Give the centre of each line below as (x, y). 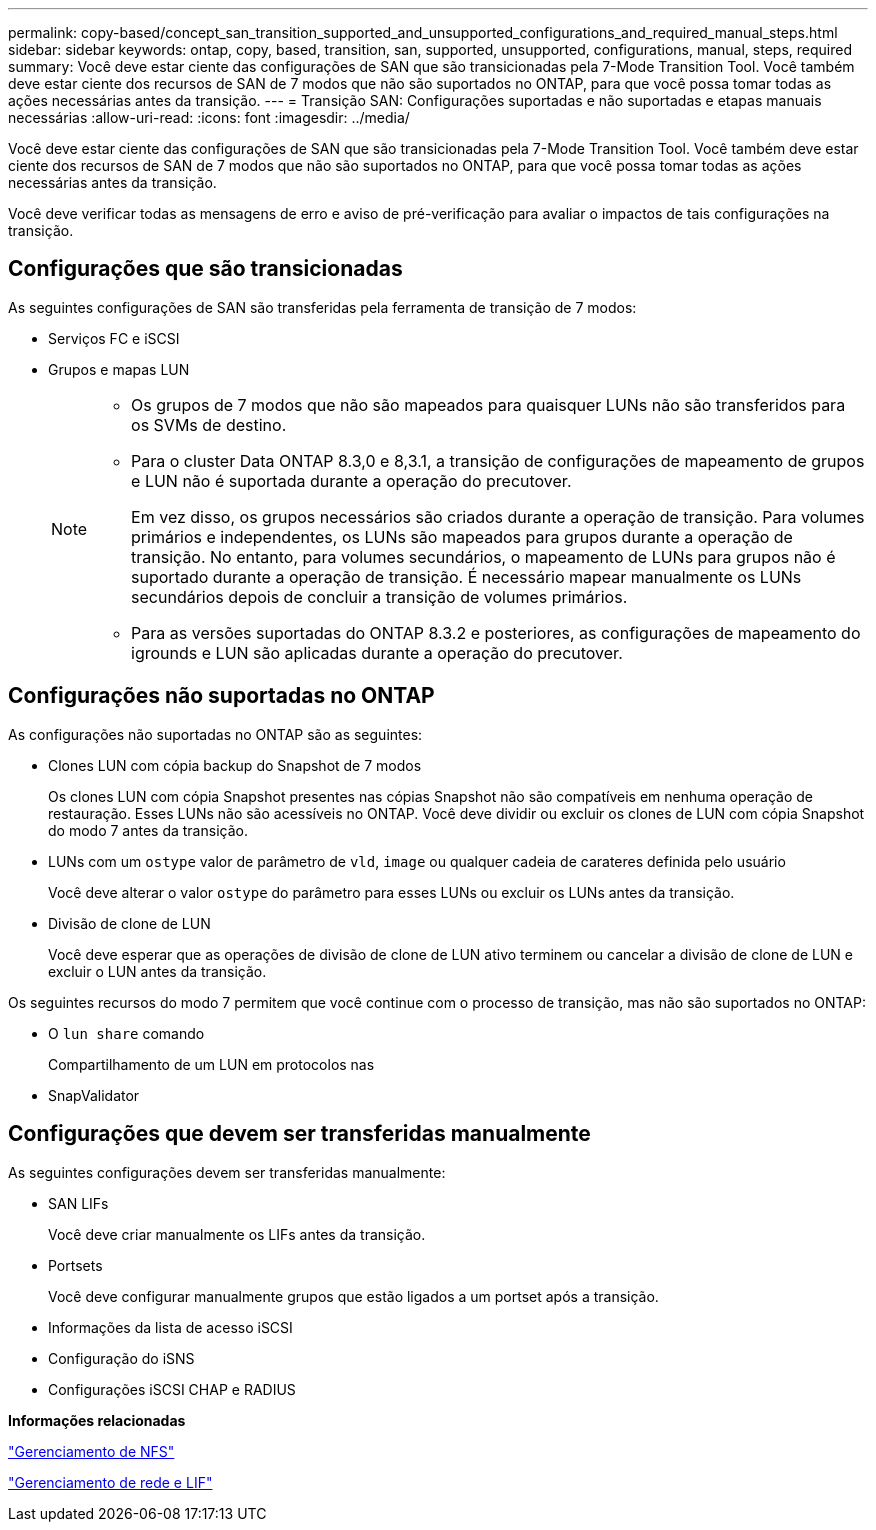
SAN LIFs (78, 1203)
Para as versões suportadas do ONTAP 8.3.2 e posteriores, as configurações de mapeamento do (496, 632)
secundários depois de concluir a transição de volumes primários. (379, 596)
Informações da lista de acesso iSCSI (170, 1327)
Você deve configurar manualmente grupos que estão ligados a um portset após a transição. (353, 1296)
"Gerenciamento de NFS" (91, 1451)
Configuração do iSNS (121, 1358)
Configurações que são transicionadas (205, 269)
